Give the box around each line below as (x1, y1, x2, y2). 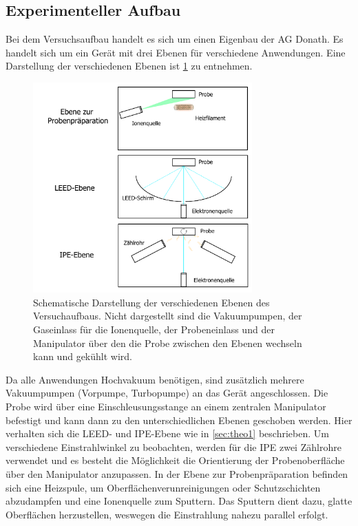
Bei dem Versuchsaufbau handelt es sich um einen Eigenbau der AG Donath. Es (6, 32, 344, 46)
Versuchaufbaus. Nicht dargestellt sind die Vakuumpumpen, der (33, 308, 302, 323)
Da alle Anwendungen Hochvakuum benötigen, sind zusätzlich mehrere (6, 372, 304, 386)
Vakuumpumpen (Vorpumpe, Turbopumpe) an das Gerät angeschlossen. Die (6, 386, 328, 400)
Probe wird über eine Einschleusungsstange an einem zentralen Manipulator (6, 399, 326, 413)
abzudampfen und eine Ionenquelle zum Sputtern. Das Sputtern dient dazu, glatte (6, 494, 352, 508)
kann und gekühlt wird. (33, 349, 132, 364)
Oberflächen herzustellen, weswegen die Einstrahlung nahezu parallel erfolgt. (6, 507, 328, 521)
